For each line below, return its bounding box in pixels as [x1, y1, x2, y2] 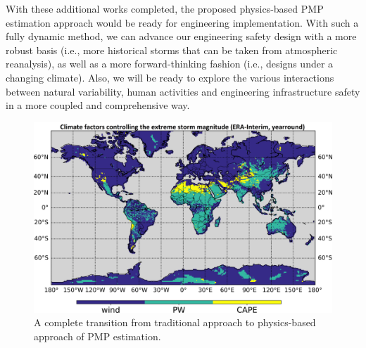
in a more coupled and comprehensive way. [6, 98, 190, 112]
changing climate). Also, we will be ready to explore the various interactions [6, 70, 334, 84]
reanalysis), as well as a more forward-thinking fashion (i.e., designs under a [6, 56, 334, 71]
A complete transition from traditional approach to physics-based [34, 315, 316, 330]
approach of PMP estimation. [34, 328, 161, 343]
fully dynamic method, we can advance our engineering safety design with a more [6, 29, 357, 44]
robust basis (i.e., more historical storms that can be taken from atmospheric [6, 42, 338, 57]
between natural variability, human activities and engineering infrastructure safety [6, 84, 360, 98]
